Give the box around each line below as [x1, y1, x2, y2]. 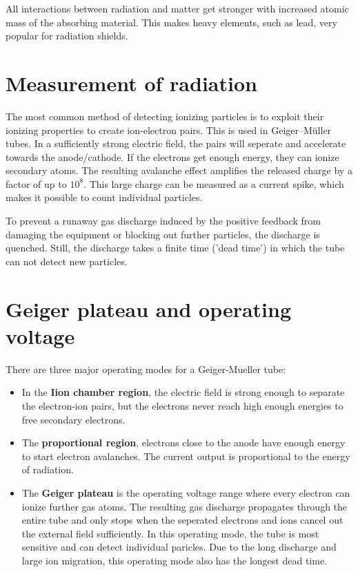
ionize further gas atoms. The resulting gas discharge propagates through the [21, 499, 348, 513]
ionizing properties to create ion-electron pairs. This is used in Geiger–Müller [6, 122, 332, 137]
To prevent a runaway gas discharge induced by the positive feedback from [6, 213, 321, 228]
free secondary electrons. [21, 412, 126, 426]
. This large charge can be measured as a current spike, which [83, 176, 344, 191]
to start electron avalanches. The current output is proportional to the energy [21, 448, 350, 463]
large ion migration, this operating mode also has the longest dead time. [21, 553, 327, 567]
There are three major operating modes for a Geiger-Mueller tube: [6, 361, 286, 376]
